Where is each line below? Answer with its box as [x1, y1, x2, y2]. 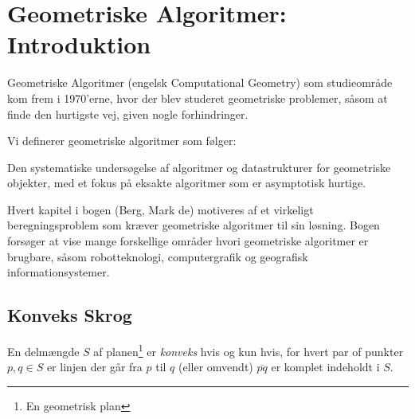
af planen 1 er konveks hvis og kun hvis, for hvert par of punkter [93, 341, 404, 359]
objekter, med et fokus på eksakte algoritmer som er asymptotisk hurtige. [7, 174, 366, 191]
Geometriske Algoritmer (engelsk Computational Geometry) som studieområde [7, 74, 393, 91]
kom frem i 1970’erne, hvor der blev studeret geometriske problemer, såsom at [7, 89, 388, 106]
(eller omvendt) [178, 358, 253, 375]
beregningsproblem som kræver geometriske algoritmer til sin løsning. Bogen [7, 217, 380, 233]
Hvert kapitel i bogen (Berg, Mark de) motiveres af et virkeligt [7, 201, 314, 217]
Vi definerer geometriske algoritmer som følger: [7, 132, 237, 149]
